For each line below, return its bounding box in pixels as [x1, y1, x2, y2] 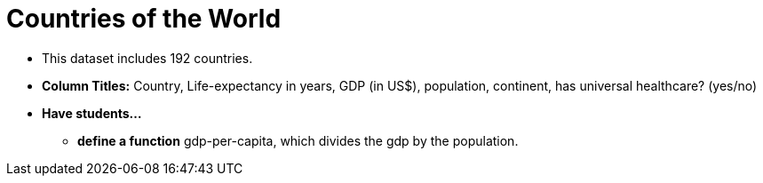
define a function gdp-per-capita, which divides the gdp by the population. [77, 132, 519, 148]
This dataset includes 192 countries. [42, 50, 253, 66]
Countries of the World [6, 4, 282, 34]
